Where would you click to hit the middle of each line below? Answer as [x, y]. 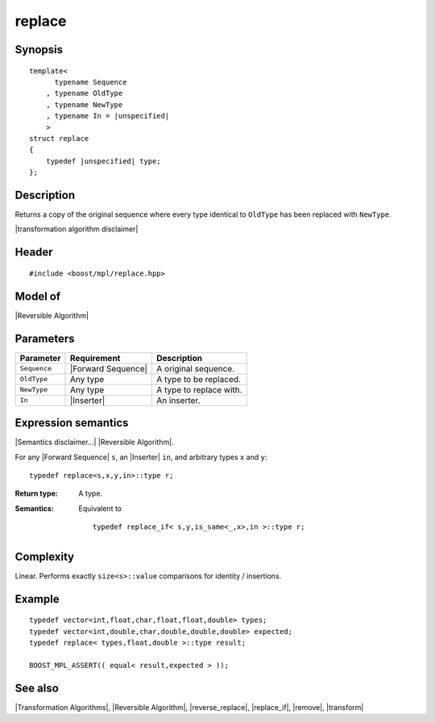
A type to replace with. [199, 389]
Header [34, 253]
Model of [38, 296]
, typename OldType [84, 93]
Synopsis [39, 50]
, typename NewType [84, 104]
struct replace [59, 138]
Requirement [95, 358]
